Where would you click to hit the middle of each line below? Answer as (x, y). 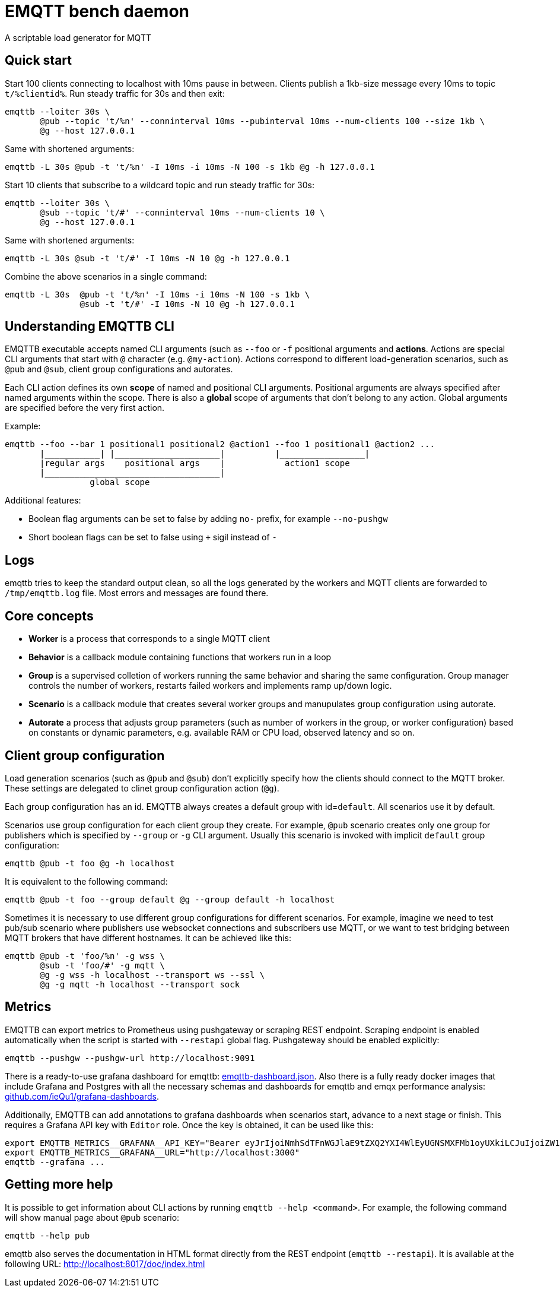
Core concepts (49, 616)
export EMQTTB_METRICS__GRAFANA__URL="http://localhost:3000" (152, 1152)
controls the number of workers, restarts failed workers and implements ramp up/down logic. (210, 686)
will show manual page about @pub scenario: (92, 1217)
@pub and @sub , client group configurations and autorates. (119, 369)
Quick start (38, 61)
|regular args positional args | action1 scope (195, 463)
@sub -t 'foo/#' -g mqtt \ (102, 965)
